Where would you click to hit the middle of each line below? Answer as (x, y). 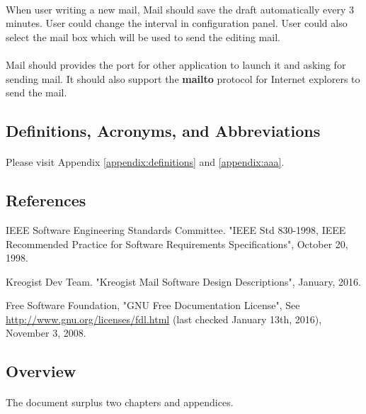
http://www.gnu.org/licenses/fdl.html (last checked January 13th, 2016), (164, 319)
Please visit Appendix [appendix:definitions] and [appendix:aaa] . (145, 162)
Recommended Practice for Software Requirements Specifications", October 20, (177, 244)
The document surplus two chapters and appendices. (120, 402)
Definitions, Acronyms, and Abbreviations (163, 131)
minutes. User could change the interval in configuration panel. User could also (177, 23)
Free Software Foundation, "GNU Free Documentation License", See (153, 305)
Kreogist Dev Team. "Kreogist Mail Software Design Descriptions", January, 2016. (183, 281)
